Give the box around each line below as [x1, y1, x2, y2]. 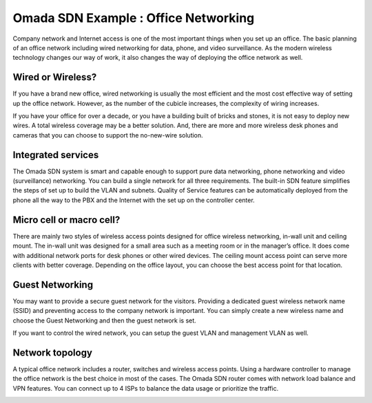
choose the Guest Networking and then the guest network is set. [12, 316, 196, 325]
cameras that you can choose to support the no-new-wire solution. [12, 131, 203, 139]
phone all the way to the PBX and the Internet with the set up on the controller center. [12, 196, 255, 204]
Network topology [12, 347, 93, 358]
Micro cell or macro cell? [12, 214, 121, 226]
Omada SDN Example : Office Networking [12, 10, 255, 25]
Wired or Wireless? [12, 72, 97, 83]
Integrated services [12, 149, 99, 161]
